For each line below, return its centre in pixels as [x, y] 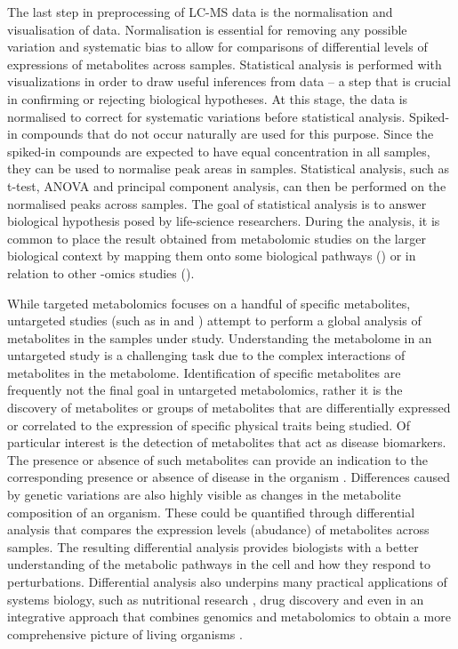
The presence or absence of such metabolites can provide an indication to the [217, 459]
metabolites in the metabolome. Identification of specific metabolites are [204, 372]
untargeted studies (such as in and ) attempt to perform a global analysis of [214, 320]
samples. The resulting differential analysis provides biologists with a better [213, 546]
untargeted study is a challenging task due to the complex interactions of [206, 355]
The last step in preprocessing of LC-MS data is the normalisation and [200, 12]
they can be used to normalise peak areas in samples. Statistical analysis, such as [229, 168]
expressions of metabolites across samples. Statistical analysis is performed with [225, 64]
